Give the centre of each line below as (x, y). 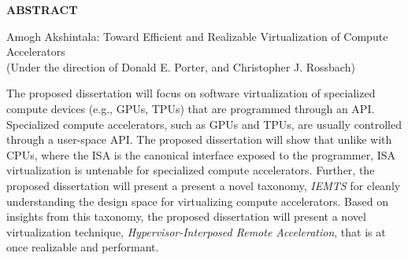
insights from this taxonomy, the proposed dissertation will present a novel (186, 216)
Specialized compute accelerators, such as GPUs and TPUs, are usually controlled (204, 124)
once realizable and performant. (83, 247)
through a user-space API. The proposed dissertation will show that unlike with (199, 139)
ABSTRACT (42, 9)
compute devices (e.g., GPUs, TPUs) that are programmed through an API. (191, 108)
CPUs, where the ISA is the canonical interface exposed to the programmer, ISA (201, 154)
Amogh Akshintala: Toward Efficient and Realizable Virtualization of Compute (197, 36)
